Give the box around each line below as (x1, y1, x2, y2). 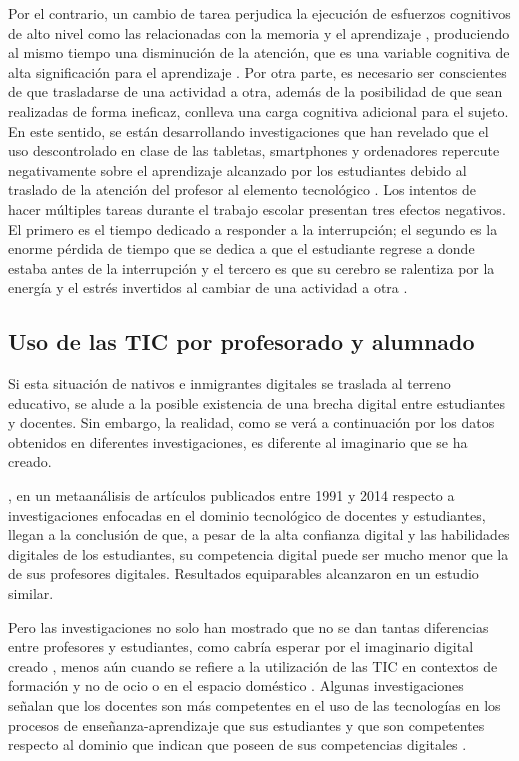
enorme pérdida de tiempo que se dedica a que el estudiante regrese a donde (8, 238, 475, 259)
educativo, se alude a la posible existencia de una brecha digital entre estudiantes (8, 392, 506, 413)
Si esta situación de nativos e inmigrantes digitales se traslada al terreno (8, 373, 451, 394)
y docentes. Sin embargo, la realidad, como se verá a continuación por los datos (8, 412, 495, 433)
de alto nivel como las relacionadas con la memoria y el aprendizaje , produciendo (8, 22, 510, 43)
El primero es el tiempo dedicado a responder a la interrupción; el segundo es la (8, 218, 498, 239)
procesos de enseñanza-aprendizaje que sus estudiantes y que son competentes (8, 714, 485, 735)
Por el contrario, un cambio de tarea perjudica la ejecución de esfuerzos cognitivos (8, 3, 511, 23)
